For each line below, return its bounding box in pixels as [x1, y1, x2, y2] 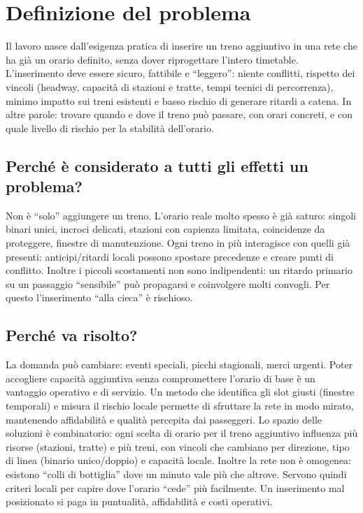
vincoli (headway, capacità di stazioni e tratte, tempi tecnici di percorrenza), [6, 79, 334, 94]
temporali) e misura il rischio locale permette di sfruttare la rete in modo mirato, [6, 398, 354, 413]
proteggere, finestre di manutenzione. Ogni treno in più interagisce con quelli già [6, 236, 350, 250]
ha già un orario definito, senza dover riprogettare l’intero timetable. [6, 52, 299, 66]
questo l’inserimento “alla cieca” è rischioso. [6, 290, 193, 305]
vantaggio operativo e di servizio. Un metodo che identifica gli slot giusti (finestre [6, 384, 355, 399]
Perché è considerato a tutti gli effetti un [6, 154, 308, 176]
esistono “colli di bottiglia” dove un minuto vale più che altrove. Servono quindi [6, 466, 347, 481]
